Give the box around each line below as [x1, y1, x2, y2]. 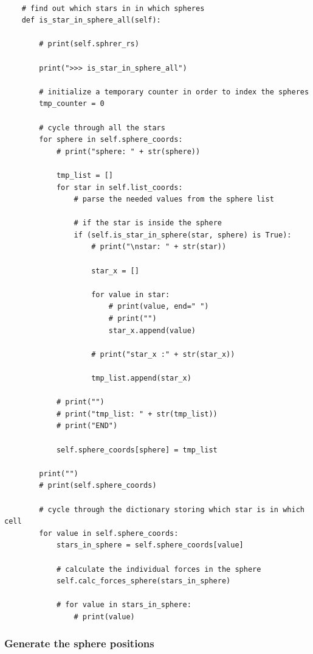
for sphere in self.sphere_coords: [39, 135, 183, 144]
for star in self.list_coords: [56, 183, 183, 192]
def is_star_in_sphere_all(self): [21, 16, 161, 25]
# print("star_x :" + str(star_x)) [91, 350, 235, 359]
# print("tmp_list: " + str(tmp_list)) [56, 409, 218, 418]
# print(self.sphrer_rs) [39, 40, 139, 49]
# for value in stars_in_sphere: [56, 600, 191, 610]
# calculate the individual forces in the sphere [56, 564, 261, 574]
